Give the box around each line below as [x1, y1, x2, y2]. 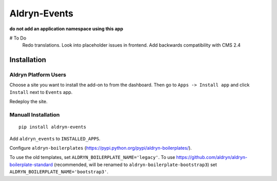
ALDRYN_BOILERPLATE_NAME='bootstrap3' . [9, 169, 109, 175]
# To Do [9, 35, 27, 41]
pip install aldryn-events [18, 124, 87, 130]
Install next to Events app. [9, 89, 73, 95]
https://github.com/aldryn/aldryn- [176, 154, 248, 160]
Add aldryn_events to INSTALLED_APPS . [9, 135, 101, 142]
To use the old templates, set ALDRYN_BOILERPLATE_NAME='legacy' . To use [9, 154, 175, 160]
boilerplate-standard [9, 162, 53, 168]
